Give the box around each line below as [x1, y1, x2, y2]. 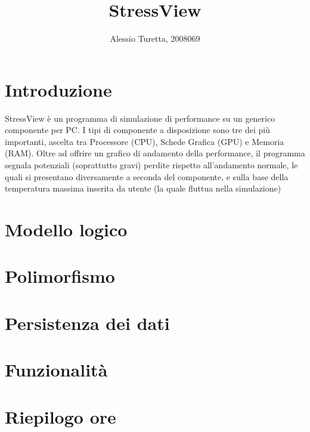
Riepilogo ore [5, 404, 116, 428]
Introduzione [5, 77, 112, 101]
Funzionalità [5, 357, 108, 382]
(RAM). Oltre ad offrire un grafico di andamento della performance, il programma [5, 147, 305, 159]
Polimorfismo [5, 264, 115, 288]
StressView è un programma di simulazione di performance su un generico [5, 112, 275, 124]
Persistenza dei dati [5, 310, 170, 335]
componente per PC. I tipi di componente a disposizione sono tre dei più [5, 124, 271, 136]
